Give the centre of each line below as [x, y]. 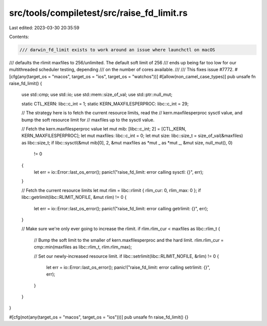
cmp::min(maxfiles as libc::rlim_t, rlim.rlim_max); [83, 247]
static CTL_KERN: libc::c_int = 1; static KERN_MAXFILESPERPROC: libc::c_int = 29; [105, 103]
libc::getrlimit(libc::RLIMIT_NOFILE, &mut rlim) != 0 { [74, 197]
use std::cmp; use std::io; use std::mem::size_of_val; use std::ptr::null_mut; [97, 94]
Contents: [19, 37]
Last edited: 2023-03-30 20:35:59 [44, 28]
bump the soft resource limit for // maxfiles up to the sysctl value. [88, 120]
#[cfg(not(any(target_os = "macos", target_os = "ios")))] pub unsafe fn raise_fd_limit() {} [99, 317]
